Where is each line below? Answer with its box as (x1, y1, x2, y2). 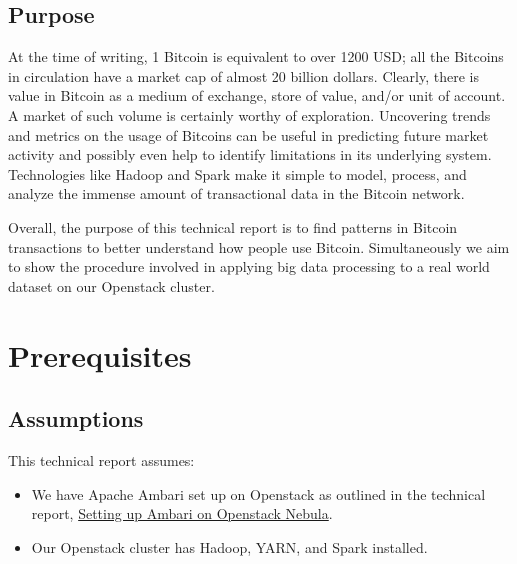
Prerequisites (8, 334, 192, 375)
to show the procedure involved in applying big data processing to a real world (8, 256, 490, 277)
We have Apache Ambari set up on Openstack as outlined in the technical (31, 483, 486, 504)
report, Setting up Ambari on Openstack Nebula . (31, 503, 333, 524)
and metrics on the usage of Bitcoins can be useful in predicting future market (8, 124, 489, 145)
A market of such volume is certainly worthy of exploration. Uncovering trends (8, 104, 491, 125)
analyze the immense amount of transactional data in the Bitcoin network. (8, 183, 465, 204)
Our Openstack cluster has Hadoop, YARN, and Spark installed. (31, 536, 428, 557)
